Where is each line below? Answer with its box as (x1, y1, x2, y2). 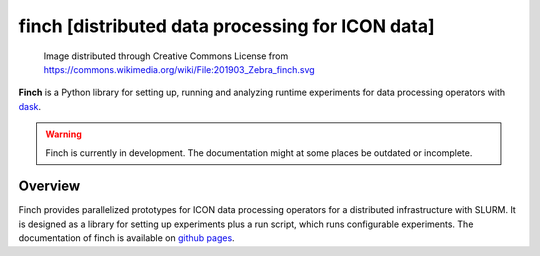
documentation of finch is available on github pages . (18, 232, 235, 244)
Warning (45, 128, 82, 140)
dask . (18, 100, 42, 112)
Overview (18, 178, 81, 195)
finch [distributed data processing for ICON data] (18, 15, 435, 37)
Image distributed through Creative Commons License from (43, 50, 289, 62)
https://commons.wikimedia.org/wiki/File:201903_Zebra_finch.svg (43, 63, 315, 75)
